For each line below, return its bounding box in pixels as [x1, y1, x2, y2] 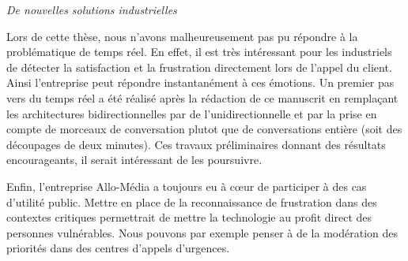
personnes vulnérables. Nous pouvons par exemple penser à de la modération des [6, 224, 399, 240]
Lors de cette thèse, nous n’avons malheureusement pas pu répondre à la [6, 28, 358, 44]
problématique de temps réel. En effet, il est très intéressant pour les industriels [6, 43, 392, 60]
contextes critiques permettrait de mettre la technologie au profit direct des [6, 209, 372, 226]
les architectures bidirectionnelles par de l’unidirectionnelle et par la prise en [6, 105, 377, 121]
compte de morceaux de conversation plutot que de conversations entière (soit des [6, 121, 402, 137]
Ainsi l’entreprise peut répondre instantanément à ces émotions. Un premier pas [6, 74, 395, 91]
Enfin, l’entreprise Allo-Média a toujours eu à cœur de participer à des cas [6, 177, 367, 194]
